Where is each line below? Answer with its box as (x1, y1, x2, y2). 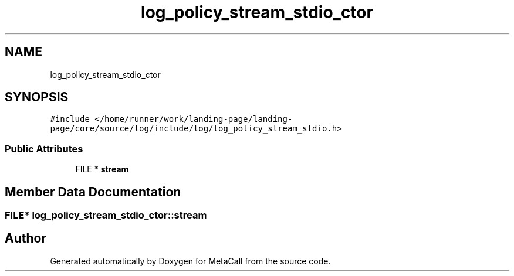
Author (5, 231, 46, 246)
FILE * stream (75, 164, 129, 175)
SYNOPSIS (5, 90, 69, 105)
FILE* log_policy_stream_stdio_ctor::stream (5, 209, 207, 222)
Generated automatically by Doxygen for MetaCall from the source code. (50, 255, 331, 266)
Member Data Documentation (5, 184, 181, 199)
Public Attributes (5, 142, 83, 155)
